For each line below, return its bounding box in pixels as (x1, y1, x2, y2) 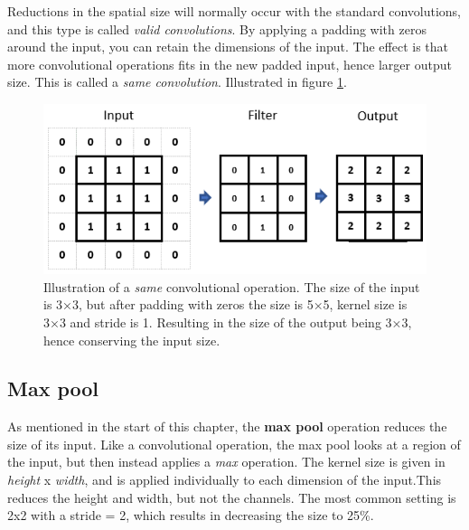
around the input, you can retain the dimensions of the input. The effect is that (7, 37, 448, 56)
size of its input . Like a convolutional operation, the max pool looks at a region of (7, 434, 461, 453)
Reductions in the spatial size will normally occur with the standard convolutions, (7, 2, 462, 20)
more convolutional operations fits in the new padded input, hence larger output (7, 54, 452, 73)
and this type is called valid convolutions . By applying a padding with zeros (7, 19, 427, 38)
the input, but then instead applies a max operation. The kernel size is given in (7, 452, 446, 471)
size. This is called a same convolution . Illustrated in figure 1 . (7, 72, 347, 91)
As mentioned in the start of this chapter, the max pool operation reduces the (7, 417, 447, 436)
